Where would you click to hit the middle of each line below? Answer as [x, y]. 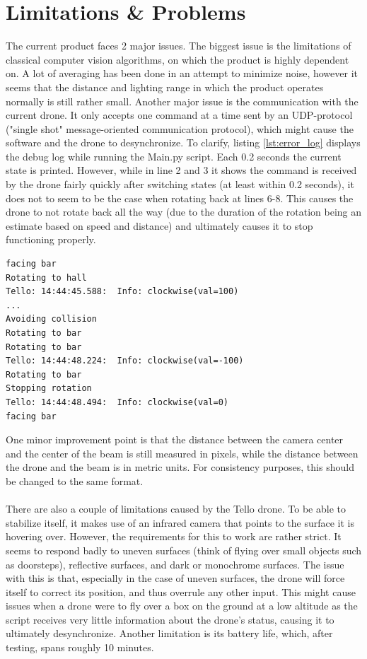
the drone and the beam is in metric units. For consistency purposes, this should [180, 467]
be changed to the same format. [75, 480]
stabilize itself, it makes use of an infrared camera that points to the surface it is [180, 522]
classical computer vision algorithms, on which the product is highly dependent [177, 59]
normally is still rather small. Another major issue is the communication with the [182, 101]
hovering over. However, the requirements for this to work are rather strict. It [174, 536]
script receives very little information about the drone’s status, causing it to [170, 619]
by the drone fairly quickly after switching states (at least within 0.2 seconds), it [180, 184]
